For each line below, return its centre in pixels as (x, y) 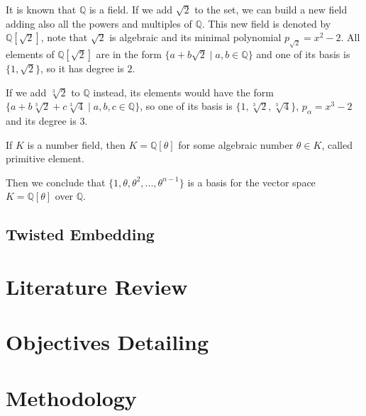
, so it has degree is (82, 68)
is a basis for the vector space (251, 182)
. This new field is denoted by (266, 23)
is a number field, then (76, 144)
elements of (30, 54)
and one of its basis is (303, 54)
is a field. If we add (131, 9)
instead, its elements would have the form (183, 92)
